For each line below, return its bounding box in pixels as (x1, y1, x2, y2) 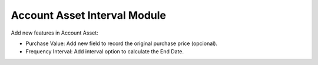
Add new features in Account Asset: (11, 29, 98, 36)
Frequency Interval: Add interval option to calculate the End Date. (25, 48, 184, 55)
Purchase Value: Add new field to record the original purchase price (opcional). (25, 40, 218, 47)
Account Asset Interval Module (11, 9, 167, 22)
